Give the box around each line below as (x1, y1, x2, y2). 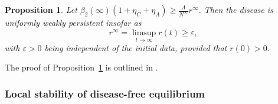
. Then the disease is (198, 4, 273, 15)
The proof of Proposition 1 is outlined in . (5, 61, 158, 73)
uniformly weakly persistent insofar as (5, 16, 142, 28)
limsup (132, 28, 156, 37)
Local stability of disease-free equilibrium (5, 86, 205, 100)
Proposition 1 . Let (5, 4, 77, 15)
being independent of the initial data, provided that (44, 41, 227, 53)
